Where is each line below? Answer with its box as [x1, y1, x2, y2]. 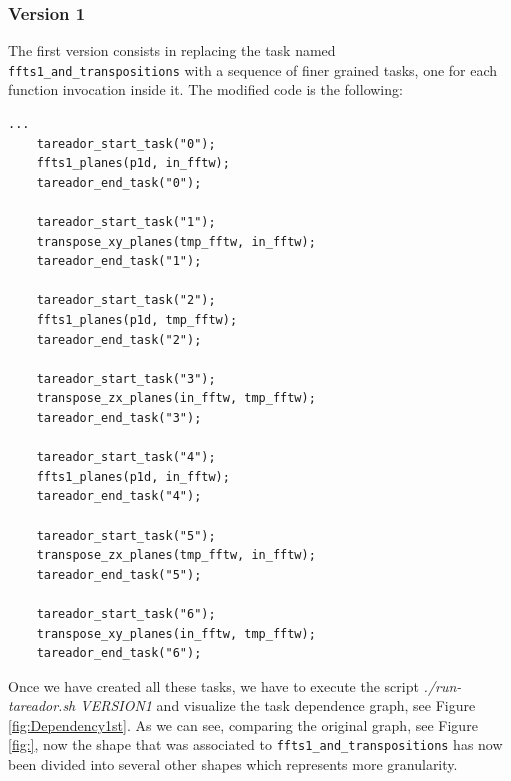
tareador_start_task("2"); [36, 293, 216, 308]
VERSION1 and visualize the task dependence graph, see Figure [80, 695, 476, 716]
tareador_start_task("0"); [36, 136, 216, 151]
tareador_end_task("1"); [36, 254, 202, 269]
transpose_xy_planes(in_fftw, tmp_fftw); [36, 626, 316, 641]
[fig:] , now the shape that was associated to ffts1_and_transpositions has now [8, 734, 503, 755]
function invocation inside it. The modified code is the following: [8, 79, 403, 100]
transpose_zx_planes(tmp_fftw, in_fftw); [36, 548, 316, 563]
